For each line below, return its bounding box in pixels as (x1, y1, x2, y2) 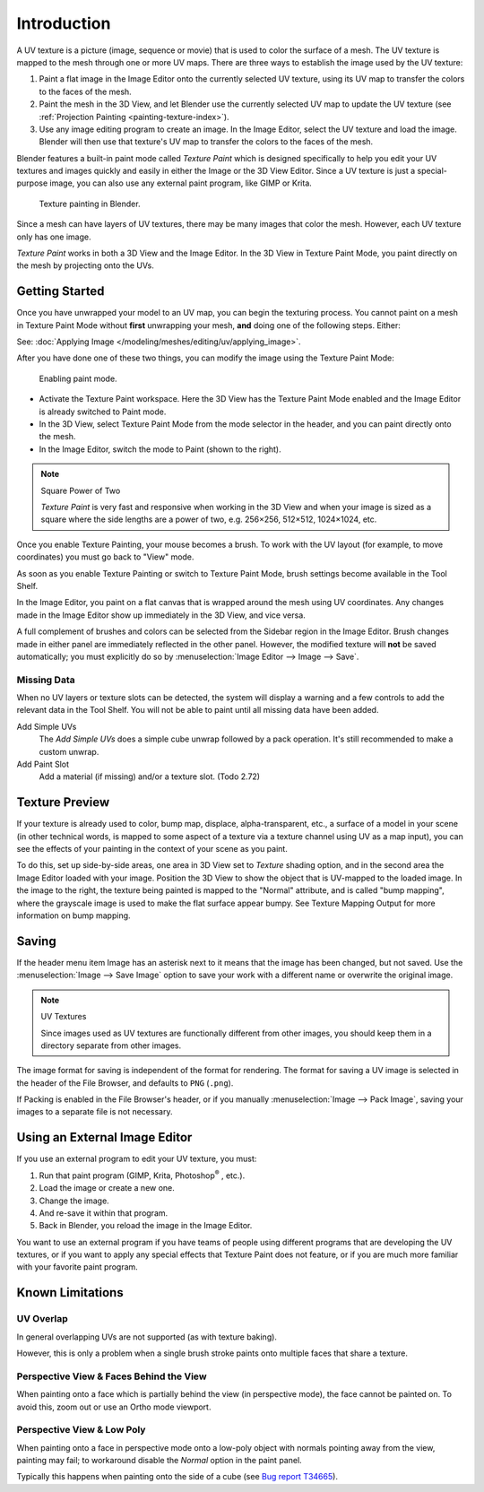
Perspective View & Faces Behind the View (16, 1370, 207, 1383)
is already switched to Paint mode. (39, 406, 167, 417)
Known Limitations (16, 1285, 125, 1300)
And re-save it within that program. (39, 1207, 169, 1219)
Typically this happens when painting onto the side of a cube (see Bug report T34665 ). (16, 1471, 338, 1482)
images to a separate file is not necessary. (16, 1106, 173, 1117)
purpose (16, 178, 48, 188)
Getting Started (16, 283, 105, 299)
